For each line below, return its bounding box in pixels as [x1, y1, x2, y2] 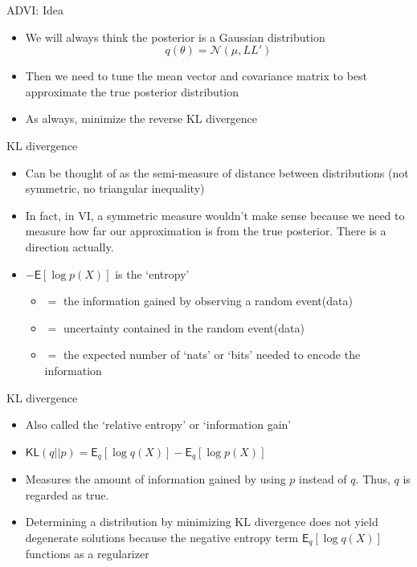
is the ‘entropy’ [115, 265, 190, 282]
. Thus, [355, 471, 390, 487]
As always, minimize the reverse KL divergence [25, 110, 258, 127]
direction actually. [25, 238, 114, 255]
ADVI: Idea [6, 2, 63, 18]
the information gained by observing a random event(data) [63, 292, 353, 309]
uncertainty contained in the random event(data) [63, 319, 305, 336]
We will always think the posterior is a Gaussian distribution [25, 28, 325, 45]
